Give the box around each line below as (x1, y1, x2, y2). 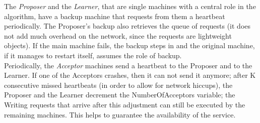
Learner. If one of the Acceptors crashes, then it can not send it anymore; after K (4, 70, 256, 80)
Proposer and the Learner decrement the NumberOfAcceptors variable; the (4, 89, 235, 100)
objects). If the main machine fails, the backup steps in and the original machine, (4, 40, 255, 51)
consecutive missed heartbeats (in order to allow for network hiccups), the (4, 79, 233, 90)
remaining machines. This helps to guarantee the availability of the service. (4, 109, 236, 119)
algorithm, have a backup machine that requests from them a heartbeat (4, 11, 225, 21)
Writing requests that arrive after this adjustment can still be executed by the (4, 99, 245, 109)
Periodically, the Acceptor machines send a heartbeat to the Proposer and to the (4, 60, 252, 70)
